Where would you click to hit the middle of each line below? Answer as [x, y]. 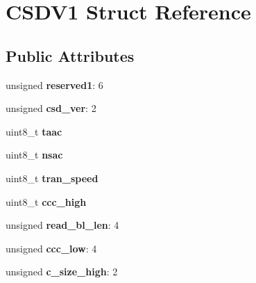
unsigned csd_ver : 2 [51, 108]
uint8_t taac [34, 131]
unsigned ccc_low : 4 [51, 248]
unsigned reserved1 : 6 [54, 84]
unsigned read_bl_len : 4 [62, 225]
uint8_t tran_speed [52, 178]
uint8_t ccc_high [46, 201]
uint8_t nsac [34, 155]
